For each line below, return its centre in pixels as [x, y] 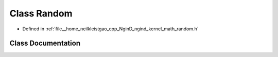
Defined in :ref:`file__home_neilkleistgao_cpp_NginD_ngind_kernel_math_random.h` [110, 29]
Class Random [41, 13]
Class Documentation [45, 43]
